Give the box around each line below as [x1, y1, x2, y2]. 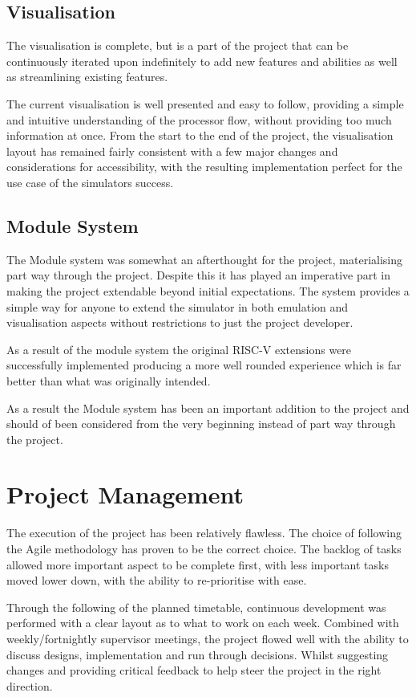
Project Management [6, 478, 244, 511]
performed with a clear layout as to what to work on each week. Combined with [6, 614, 399, 631]
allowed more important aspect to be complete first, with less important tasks [6, 556, 389, 573]
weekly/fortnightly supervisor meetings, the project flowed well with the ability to [6, 630, 409, 646]
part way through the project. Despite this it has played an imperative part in [6, 267, 390, 283]
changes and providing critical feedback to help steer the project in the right [6, 662, 382, 679]
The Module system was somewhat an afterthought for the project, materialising [6, 251, 403, 267]
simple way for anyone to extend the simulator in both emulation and [6, 298, 349, 315]
